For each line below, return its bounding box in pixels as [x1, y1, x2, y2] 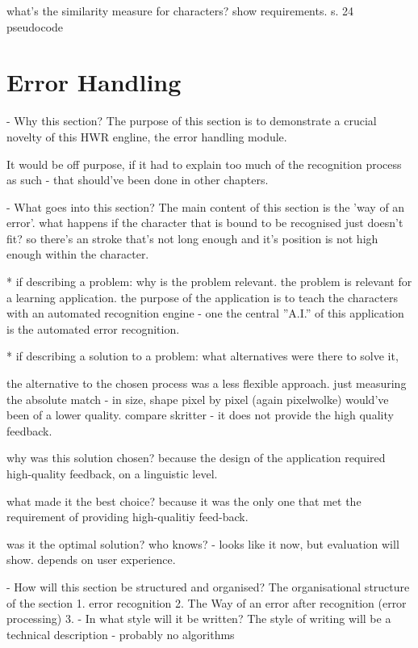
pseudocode [6, 18, 64, 35]
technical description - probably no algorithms [6, 625, 235, 642]
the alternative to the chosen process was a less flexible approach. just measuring [6, 375, 407, 392]
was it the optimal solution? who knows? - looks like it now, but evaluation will [6, 535, 399, 552]
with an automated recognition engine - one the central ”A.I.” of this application [6, 305, 404, 322]
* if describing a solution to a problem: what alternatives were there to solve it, [6, 347, 399, 364]
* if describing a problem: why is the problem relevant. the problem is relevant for [6, 273, 412, 290]
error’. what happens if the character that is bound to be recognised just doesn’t [6, 214, 403, 231]
